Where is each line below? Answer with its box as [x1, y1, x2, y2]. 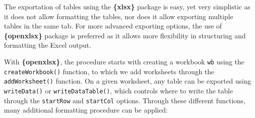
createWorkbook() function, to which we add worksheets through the [4, 66, 215, 76]
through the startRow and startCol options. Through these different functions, [4, 95, 246, 105]
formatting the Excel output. [4, 40, 91, 50]
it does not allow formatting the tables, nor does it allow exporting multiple [4, 11, 233, 21]
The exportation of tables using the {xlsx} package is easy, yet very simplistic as [4, 1, 251, 11]
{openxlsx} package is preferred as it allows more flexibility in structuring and [4, 30, 246, 40]
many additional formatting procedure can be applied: [4, 105, 168, 115]
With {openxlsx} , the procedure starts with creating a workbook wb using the [4, 56, 245, 66]
